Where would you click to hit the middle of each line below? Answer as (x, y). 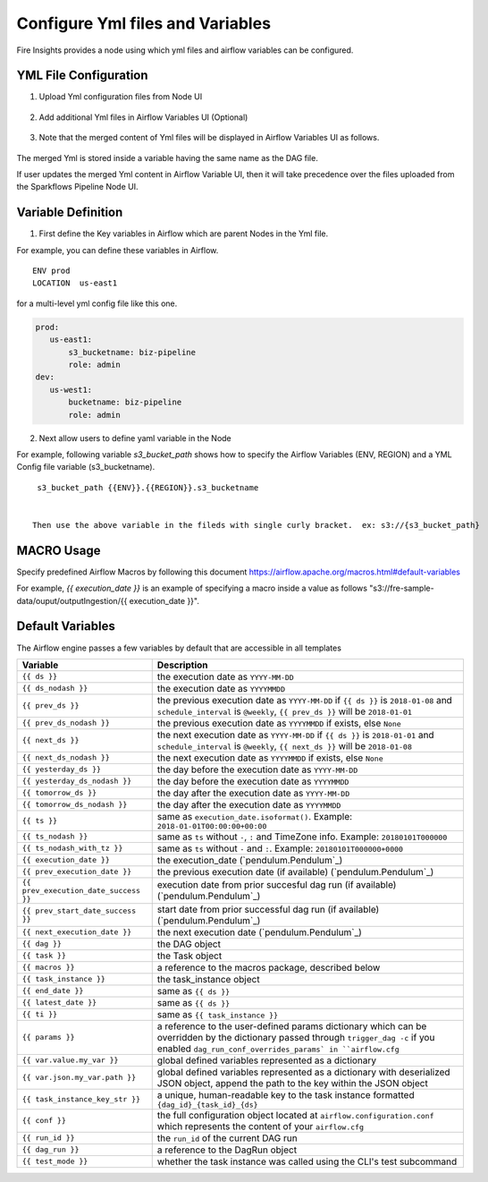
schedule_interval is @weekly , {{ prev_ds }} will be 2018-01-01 (285, 711)
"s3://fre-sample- (402, 588)
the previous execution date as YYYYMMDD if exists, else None (279, 723)
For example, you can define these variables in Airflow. (118, 250)
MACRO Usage (59, 550)
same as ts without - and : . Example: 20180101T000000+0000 (280, 848)
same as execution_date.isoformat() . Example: (255, 816)
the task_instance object (208, 979)
